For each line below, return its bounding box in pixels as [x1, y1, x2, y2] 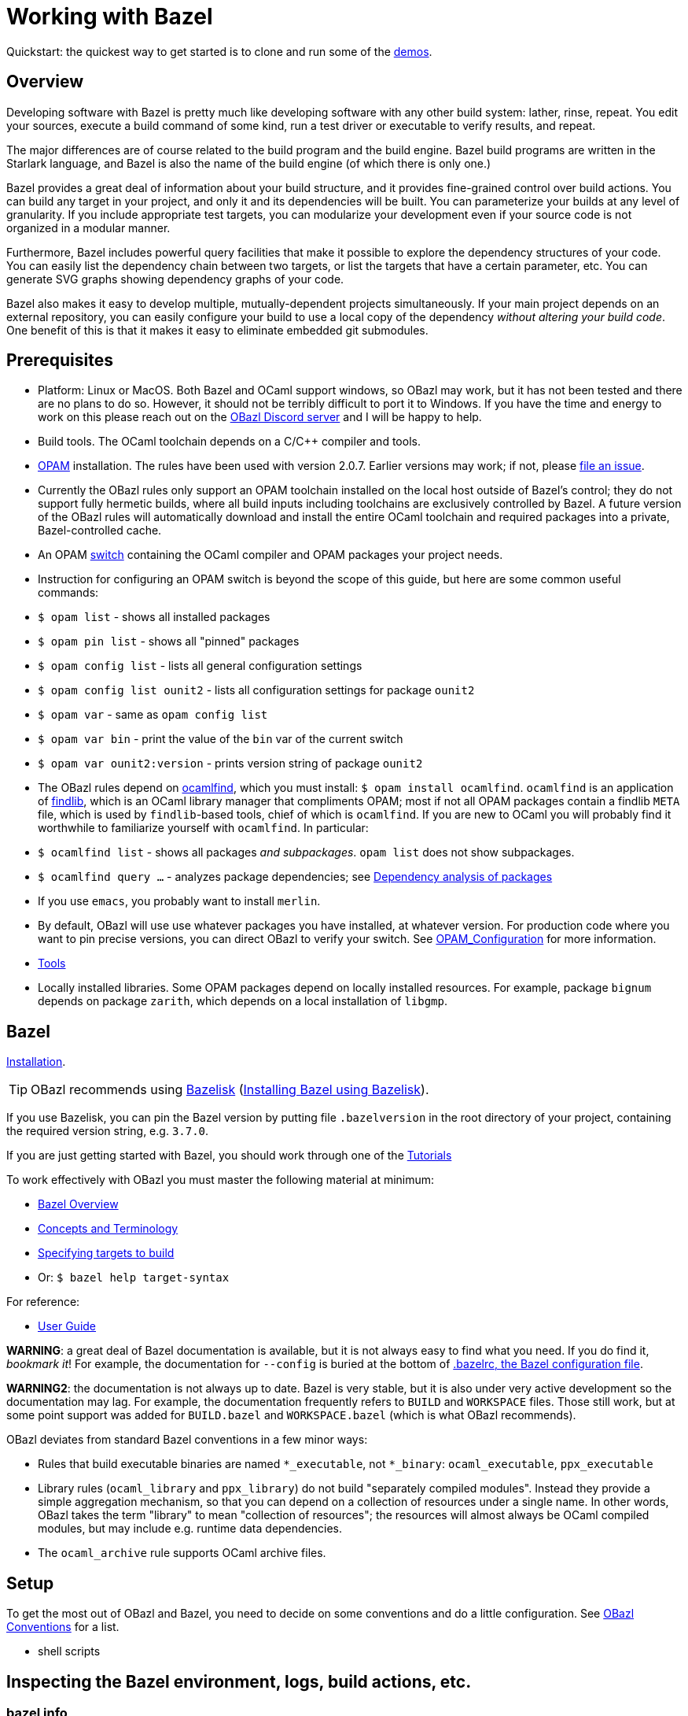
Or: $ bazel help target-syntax [38, 1270, 230, 1285]
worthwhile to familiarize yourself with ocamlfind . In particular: [38, 821, 369, 835]
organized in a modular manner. [6, 220, 171, 235]
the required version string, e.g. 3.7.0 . [6, 1124, 209, 1138]
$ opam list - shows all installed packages [38, 610, 270, 624]
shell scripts [38, 1644, 101, 1659]
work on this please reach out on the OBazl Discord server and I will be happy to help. [38, 410, 482, 424]
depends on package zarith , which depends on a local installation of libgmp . [38, 994, 448, 1008]
